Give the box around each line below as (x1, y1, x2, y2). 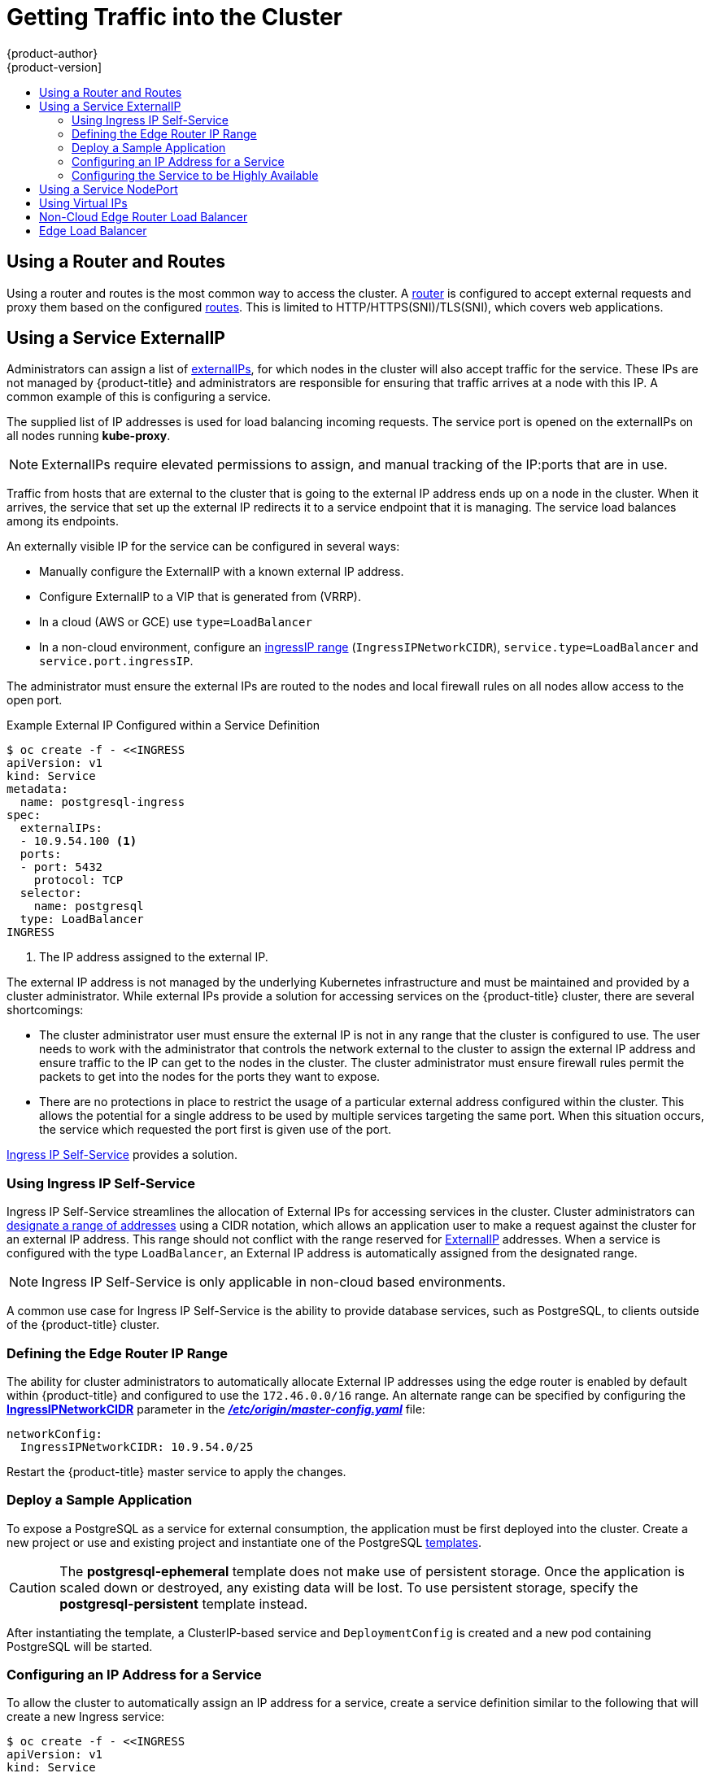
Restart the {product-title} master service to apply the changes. (7, 1464, 346, 1479)
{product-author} (7, 46, 98, 60)
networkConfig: (7, 1427, 103, 1440)
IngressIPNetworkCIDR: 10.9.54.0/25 (20, 1440, 254, 1453)
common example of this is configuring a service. (7, 390, 271, 404)
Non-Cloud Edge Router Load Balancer (39, 209, 248, 224)
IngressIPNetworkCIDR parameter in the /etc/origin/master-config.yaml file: (7, 1401, 425, 1416)
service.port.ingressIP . (39, 654, 194, 669)
